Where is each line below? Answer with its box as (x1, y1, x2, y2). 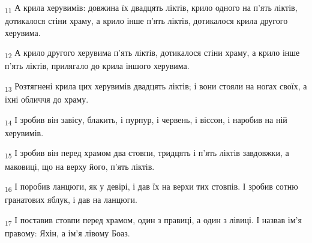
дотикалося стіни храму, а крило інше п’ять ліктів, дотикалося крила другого (5, 14, 288, 27)
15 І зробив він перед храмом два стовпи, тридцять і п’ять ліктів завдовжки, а (5, 146, 289, 161)
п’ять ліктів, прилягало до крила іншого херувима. (5, 59, 190, 72)
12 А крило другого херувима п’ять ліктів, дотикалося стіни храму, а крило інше (5, 46, 300, 61)
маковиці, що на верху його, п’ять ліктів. (5, 160, 155, 172)
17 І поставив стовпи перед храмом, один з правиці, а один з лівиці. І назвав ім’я (5, 213, 302, 227)
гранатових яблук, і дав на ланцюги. (5, 193, 137, 206)
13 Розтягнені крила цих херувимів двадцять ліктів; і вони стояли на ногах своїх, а (5, 80, 307, 94)
